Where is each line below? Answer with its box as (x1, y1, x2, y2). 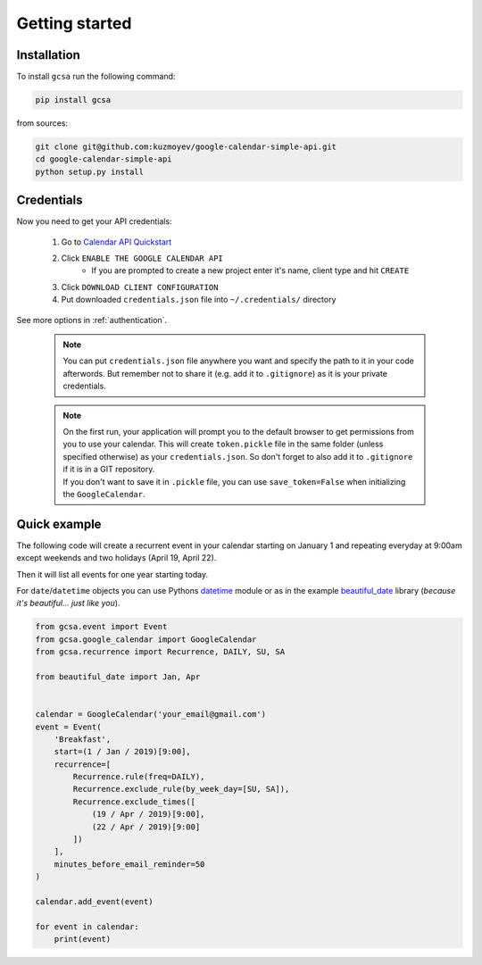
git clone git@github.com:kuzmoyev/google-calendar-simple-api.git (35, 142, 337, 152)
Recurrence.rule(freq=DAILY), (72, 772, 205, 782)
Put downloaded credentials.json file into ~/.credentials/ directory (61, 295, 337, 305)
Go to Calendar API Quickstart (61, 237, 172, 247)
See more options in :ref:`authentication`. (16, 314, 168, 325)
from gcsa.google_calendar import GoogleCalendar (35, 634, 257, 645)
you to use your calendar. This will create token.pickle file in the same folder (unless (62, 438, 384, 450)
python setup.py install (35, 166, 145, 177)
